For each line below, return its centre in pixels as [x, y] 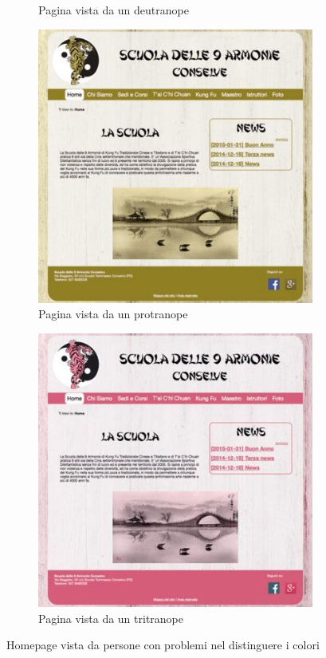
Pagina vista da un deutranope [114, 10]
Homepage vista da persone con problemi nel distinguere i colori [163, 645]
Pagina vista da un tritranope [111, 618]
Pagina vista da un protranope [113, 314]
